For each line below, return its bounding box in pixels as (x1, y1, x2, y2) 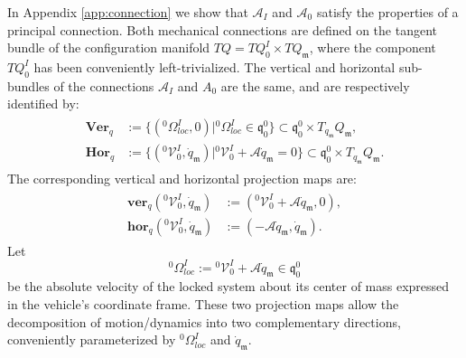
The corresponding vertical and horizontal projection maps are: (7, 168, 357, 187)
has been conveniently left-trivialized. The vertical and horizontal (33, 57, 396, 76)
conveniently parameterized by (7, 330, 176, 349)
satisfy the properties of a (316, 3, 459, 21)
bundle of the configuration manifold (7, 38, 210, 57)
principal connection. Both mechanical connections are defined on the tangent (7, 20, 437, 39)
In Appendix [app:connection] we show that (7, 3, 248, 21)
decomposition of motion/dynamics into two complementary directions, (7, 312, 401, 331)
